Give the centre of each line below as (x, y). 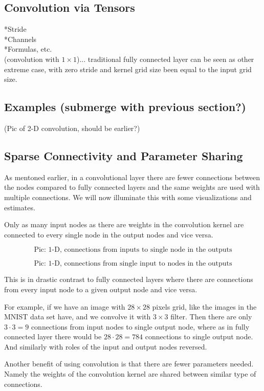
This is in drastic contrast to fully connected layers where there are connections (129, 279)
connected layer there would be (53, 336)
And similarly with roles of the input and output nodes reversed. (106, 346)
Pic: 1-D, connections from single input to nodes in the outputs (133, 264)
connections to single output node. (199, 336)
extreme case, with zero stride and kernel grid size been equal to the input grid (128, 69)
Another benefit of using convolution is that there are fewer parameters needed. (129, 364)
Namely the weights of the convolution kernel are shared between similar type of (130, 374)
